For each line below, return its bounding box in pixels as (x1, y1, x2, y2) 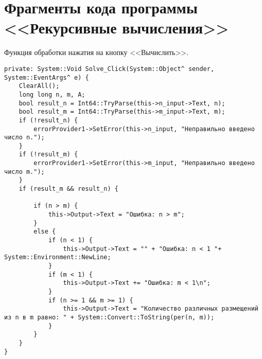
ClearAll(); (19, 82, 60, 90)
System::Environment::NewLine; (4, 254, 111, 261)
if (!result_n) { (19, 116, 78, 124)
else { (33, 228, 56, 236)
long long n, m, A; (19, 91, 85, 98)
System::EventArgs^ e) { (4, 74, 89, 81)
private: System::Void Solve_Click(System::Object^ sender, (4, 65, 215, 73)
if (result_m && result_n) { (19, 185, 118, 193)
